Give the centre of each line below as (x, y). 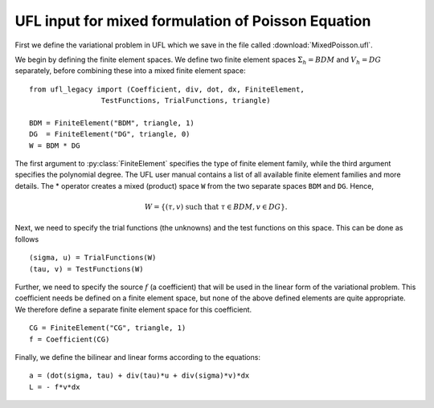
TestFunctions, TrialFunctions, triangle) (186, 101)
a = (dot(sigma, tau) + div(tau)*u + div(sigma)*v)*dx (139, 376)
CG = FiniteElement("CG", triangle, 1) (108, 328)
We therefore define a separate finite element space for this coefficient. (133, 309)
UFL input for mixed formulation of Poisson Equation (193, 21)
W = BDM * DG (55, 145)
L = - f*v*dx (55, 387)
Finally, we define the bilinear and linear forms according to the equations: (138, 357)
